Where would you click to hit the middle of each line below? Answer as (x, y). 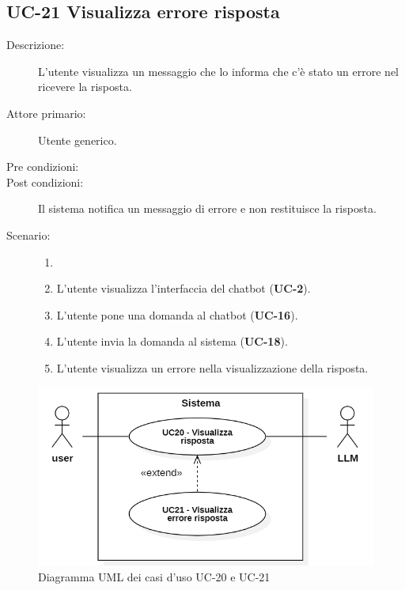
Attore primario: (46, 113)
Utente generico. (78, 140)
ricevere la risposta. (85, 87)
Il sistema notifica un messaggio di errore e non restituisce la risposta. (207, 208)
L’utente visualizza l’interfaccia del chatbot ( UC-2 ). (184, 288)
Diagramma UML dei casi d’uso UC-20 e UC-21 (154, 576)
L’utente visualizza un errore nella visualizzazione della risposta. (212, 367)
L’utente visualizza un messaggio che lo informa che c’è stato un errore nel (218, 71)
